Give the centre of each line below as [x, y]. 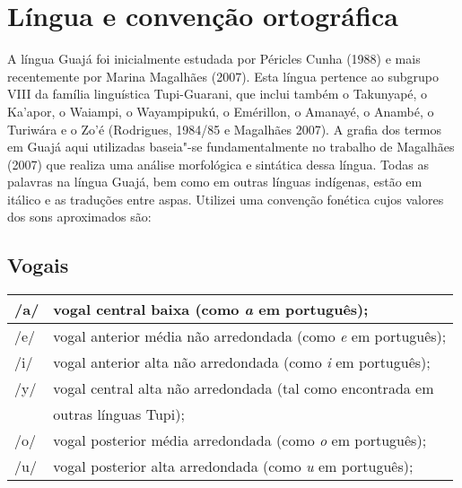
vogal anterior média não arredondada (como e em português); [250, 336]
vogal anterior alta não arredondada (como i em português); [242, 362]
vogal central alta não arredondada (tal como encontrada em [244, 388]
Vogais [38, 265]
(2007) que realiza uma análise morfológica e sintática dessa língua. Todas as [218, 164]
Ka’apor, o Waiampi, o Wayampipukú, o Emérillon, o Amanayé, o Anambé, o [221, 111]
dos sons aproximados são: [79, 217]
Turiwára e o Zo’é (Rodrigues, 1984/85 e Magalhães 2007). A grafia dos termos [225, 129]
